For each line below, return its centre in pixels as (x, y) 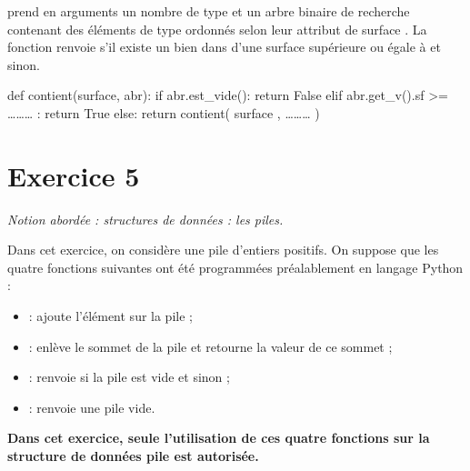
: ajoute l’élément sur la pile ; (110, 316)
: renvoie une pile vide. (92, 407)
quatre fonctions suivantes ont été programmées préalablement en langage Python (235, 267)
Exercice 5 (74, 175)
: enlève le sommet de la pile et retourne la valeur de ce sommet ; (210, 346)
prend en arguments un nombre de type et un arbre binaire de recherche (209, 11)
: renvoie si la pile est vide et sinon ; (129, 377)
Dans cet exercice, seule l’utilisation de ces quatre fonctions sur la (219, 438)
